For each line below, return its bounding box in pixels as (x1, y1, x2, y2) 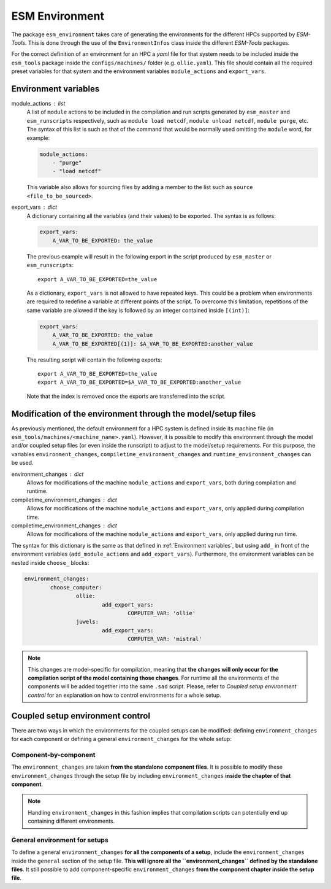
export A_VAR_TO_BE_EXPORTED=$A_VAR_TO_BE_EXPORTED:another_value (37, 379, 242, 386)
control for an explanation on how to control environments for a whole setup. (28, 691, 222, 699)
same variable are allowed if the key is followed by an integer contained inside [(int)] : (26, 306, 249, 314)
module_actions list (11, 100, 66, 107)
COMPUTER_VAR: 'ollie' (127, 610, 196, 617)
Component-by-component (11, 750, 96, 759)
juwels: (75, 618, 99, 626)
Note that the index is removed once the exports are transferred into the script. (26, 392, 226, 400)
